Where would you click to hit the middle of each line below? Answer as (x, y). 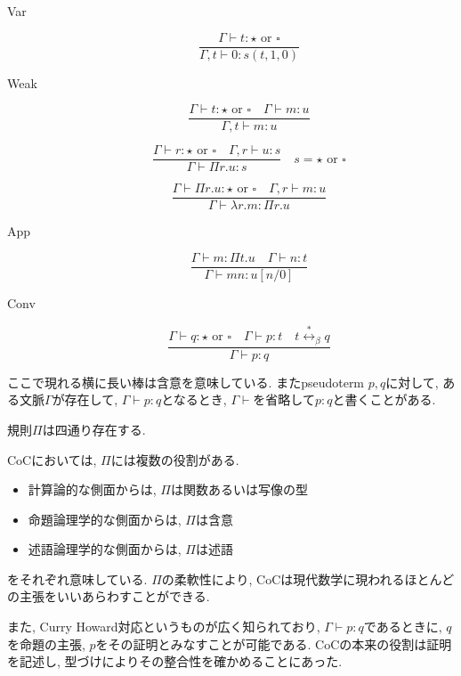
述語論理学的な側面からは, (105, 549)
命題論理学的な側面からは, (105, 519)
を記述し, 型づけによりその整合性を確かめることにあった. (175, 661)
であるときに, (403, 627)
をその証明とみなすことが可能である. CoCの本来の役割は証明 (274, 643)
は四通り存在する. (94, 429)
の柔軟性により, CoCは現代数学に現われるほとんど (308, 578)
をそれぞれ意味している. (77, 578)
